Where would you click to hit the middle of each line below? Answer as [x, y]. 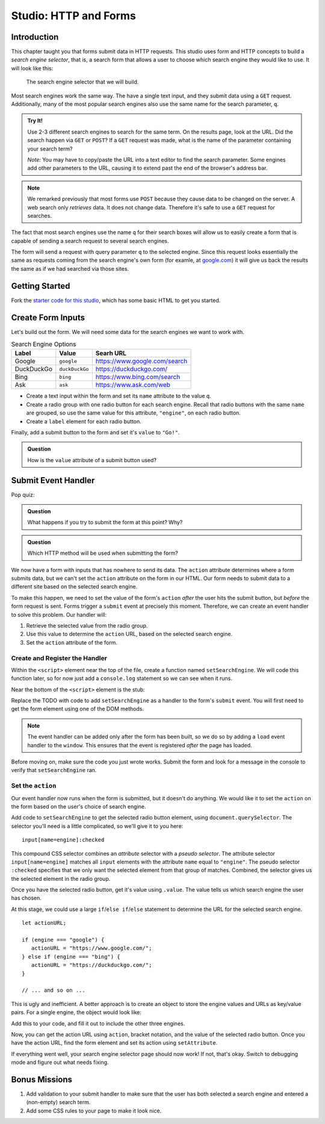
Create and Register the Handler [59, 658]
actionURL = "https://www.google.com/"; [91, 948]
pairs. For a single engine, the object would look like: [76, 1012]
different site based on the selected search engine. [74, 587]
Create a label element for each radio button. [84, 421]
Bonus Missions [42, 1079]
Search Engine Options [44, 344]
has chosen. [26, 898]
